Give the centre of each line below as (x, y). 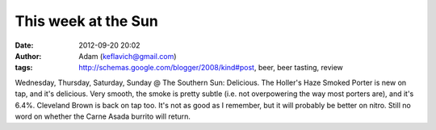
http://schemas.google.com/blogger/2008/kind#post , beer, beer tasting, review (211, 68)
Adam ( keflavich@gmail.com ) (128, 56)
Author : (28, 56)
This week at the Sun (87, 21)
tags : (24, 68)
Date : (24, 45)
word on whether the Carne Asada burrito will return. (103, 116)
